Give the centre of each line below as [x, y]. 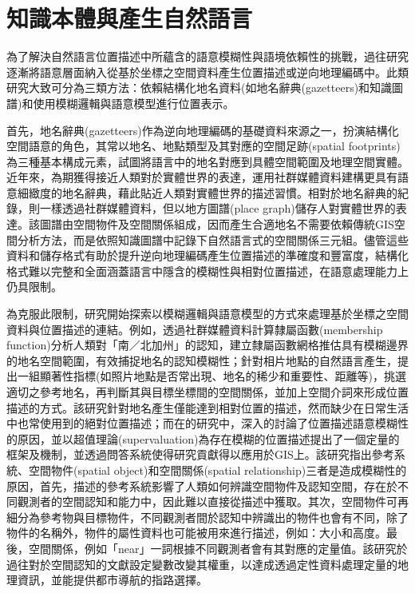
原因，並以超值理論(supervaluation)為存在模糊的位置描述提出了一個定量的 [208, 438]
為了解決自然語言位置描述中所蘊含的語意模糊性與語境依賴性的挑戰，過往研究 [207, 56]
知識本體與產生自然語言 [130, 18]
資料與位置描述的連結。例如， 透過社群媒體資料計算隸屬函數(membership [195, 329]
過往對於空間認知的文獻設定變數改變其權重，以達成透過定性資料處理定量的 [202, 564]
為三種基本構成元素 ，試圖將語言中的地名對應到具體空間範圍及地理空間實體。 [207, 161]
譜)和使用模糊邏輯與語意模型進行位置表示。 [121, 103]
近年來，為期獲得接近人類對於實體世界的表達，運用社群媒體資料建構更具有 [202, 177]
